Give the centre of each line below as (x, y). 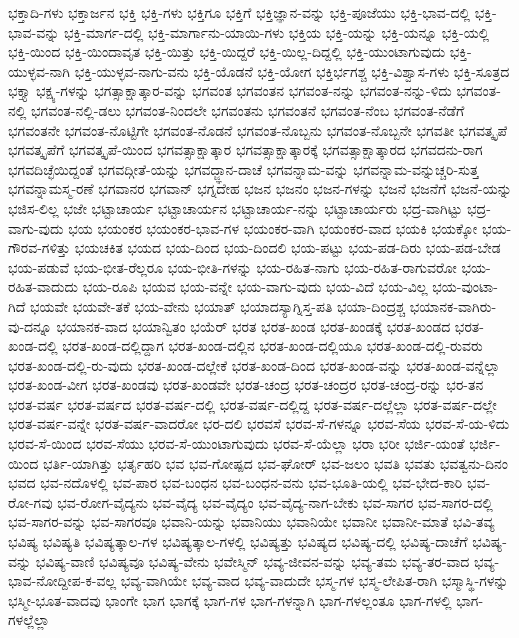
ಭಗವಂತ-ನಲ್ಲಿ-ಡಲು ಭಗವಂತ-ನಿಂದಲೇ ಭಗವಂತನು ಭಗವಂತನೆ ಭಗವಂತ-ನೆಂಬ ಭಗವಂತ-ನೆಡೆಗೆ (248, 109)
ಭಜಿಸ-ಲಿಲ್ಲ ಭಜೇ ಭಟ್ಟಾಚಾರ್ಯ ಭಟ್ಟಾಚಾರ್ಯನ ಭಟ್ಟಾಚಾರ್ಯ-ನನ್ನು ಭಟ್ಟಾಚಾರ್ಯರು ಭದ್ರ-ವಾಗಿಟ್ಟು (235, 207)
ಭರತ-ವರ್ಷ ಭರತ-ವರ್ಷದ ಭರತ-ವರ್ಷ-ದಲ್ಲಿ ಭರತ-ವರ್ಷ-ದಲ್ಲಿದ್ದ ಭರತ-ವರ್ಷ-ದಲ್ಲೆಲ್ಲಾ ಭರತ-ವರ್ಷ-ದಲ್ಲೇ (252, 403)
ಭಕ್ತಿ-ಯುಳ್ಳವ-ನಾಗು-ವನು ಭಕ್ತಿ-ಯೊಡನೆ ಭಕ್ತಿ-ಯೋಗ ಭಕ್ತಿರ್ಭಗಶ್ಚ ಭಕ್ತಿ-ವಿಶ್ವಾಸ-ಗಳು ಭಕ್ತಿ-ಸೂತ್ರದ (292, 70)
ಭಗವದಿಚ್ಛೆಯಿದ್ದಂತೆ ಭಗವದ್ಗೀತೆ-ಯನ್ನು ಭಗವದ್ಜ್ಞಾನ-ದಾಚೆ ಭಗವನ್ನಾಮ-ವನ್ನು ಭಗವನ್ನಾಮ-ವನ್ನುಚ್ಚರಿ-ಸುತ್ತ (243, 168)
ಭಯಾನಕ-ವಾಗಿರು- (453, 305)
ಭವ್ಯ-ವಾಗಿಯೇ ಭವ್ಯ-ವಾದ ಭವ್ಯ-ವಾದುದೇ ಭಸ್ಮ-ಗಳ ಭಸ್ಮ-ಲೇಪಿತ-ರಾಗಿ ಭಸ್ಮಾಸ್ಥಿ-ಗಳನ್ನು (314, 580)
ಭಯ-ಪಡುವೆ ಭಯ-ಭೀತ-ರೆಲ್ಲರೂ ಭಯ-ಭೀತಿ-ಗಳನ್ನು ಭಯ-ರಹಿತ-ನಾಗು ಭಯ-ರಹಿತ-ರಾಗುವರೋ (232, 266)
